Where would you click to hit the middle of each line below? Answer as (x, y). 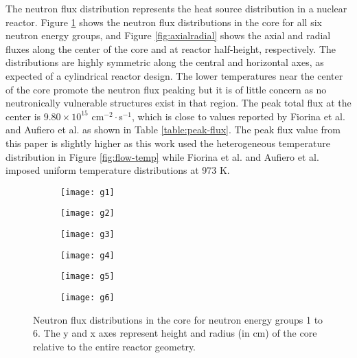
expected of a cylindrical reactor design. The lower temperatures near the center (174, 75)
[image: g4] (88, 255)
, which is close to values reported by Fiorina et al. (239, 116)
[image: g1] (88, 192)
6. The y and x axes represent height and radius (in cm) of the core (175, 333)
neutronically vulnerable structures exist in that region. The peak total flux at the (178, 103)
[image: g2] (88, 213)
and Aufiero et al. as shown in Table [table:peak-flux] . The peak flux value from (173, 130)
